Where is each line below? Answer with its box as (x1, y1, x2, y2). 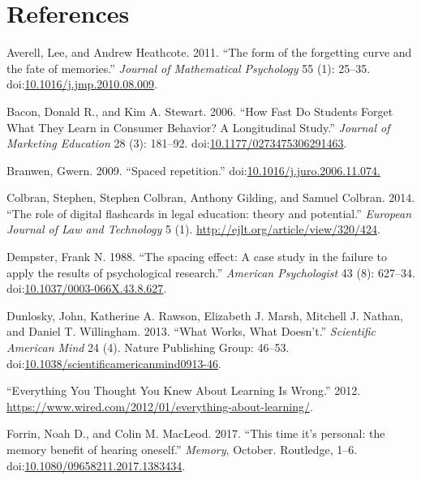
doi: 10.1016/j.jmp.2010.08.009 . (6, 75, 157, 92)
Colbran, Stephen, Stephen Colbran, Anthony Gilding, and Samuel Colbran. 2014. (6, 189, 415, 206)
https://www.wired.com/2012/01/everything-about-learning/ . (6, 397, 313, 414)
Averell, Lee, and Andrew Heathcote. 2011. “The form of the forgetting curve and (6, 44, 412, 61)
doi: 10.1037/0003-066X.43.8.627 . (6, 280, 167, 297)
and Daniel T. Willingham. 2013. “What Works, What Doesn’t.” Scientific (6, 323, 376, 340)
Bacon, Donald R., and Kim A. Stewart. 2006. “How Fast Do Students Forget (6, 102, 393, 119)
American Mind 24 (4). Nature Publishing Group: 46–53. (6, 339, 290, 356)
